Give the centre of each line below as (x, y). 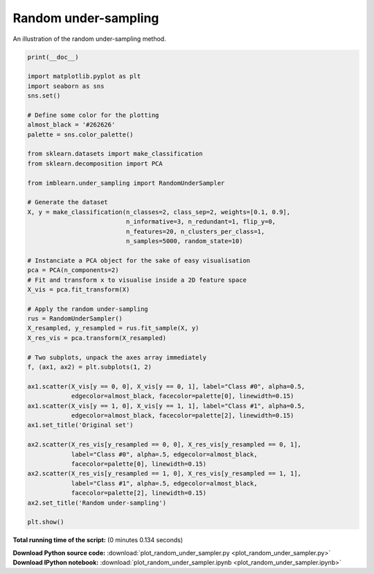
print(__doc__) (53, 57)
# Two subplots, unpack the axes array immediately (117, 357)
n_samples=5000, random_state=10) (184, 241)
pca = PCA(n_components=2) (73, 270)
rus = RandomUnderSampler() (75, 319)
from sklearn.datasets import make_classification (115, 154)
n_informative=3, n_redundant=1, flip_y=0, (201, 222)
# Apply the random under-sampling (88, 309)
